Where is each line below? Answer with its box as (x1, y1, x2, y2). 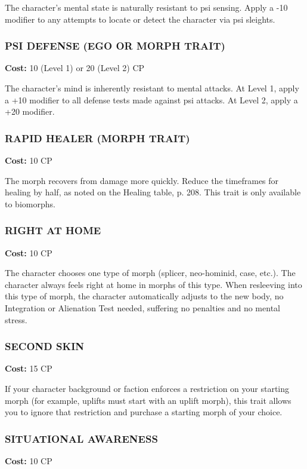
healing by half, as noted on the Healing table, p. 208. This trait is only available (5, 186, 301, 198)
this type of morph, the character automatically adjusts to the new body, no (5, 290, 284, 302)
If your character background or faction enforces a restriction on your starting (5, 382, 290, 394)
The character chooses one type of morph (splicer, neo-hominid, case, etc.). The (5, 266, 296, 279)
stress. (5, 313, 27, 326)
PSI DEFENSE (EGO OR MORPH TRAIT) (5, 38, 225, 53)
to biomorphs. (5, 197, 55, 210)
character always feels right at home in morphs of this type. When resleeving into (5, 278, 302, 290)
